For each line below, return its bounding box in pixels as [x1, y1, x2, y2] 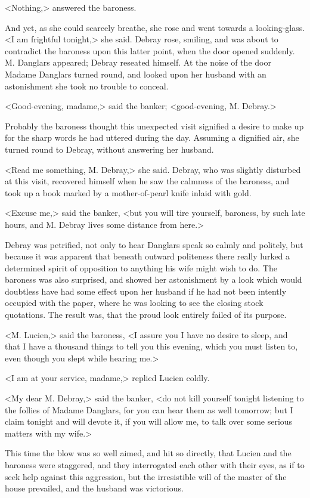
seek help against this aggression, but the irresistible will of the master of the [5, 470, 287, 482]
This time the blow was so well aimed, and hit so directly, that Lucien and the [5, 447, 292, 459]
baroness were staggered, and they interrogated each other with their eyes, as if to [5, 459, 305, 471]
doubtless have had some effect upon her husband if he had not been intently [5, 284, 287, 297]
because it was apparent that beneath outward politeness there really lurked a [5, 250, 290, 262]
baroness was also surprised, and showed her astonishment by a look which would [5, 273, 302, 286]
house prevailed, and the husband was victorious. [5, 482, 184, 494]
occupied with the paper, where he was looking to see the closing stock [5, 296, 263, 309]
